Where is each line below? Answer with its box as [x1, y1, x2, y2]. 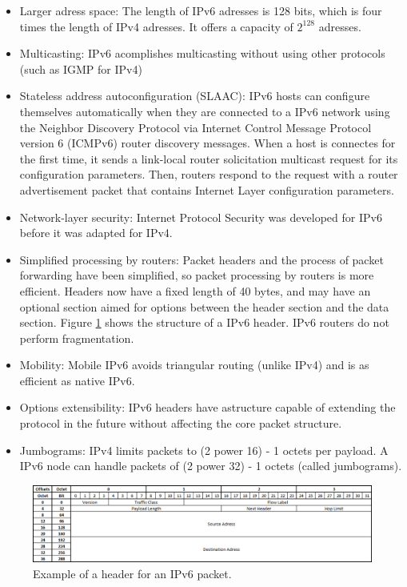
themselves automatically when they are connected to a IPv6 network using [19, 103, 390, 119]
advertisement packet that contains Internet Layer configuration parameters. [19, 181, 394, 198]
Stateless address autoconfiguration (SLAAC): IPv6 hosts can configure [19, 87, 370, 104]
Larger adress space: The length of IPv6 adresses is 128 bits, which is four [19, 2, 382, 18]
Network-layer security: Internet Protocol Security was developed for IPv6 [19, 208, 382, 225]
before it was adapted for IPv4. [19, 224, 173, 241]
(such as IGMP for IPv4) [19, 60, 142, 77]
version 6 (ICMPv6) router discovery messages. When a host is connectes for [19, 135, 396, 151]
